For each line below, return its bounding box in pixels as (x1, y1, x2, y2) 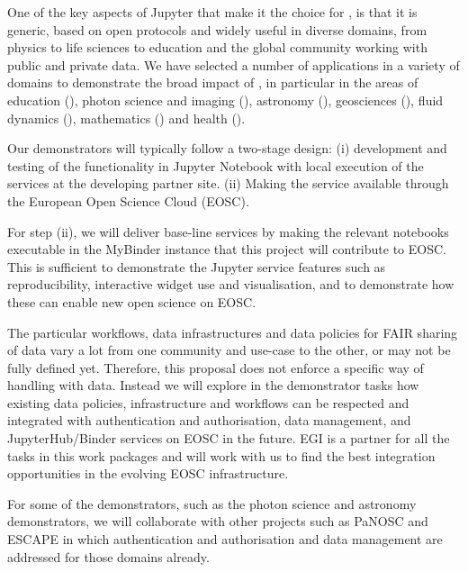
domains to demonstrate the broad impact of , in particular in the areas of (7, 73, 418, 92)
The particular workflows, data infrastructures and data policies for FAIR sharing (7, 322, 458, 341)
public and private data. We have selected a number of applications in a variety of (7, 55, 460, 74)
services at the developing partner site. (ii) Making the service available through (7, 174, 449, 193)
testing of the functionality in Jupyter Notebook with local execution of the (7, 156, 424, 175)
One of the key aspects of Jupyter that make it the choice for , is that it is (7, 3, 418, 21)
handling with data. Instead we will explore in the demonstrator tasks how (7, 376, 419, 395)
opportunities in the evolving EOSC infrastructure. (7, 464, 289, 483)
